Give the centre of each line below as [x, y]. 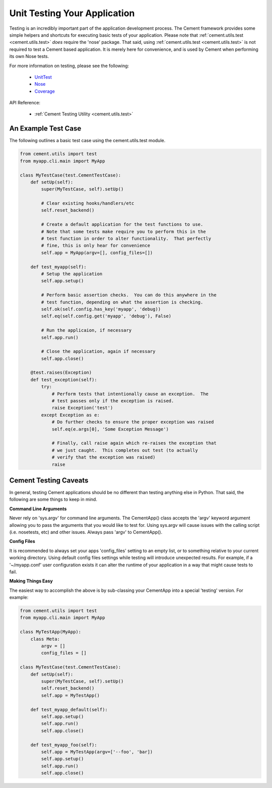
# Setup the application [72, 274]
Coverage [45, 91]
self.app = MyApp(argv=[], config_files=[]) [97, 253]
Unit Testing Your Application [72, 13]
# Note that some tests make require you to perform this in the [123, 231]
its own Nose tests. [29, 56]
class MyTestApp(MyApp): [51, 632]
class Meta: [45, 639]
